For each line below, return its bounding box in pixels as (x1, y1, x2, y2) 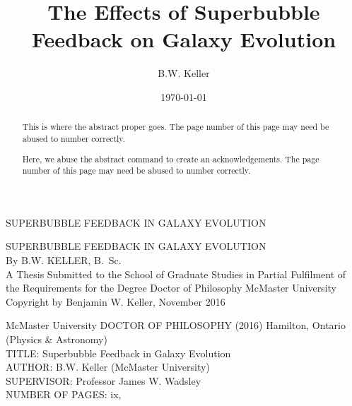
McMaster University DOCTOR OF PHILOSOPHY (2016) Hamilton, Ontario (6, 318, 346, 333)
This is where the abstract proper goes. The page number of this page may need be (22, 121, 329, 133)
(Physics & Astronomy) (6, 331, 107, 346)
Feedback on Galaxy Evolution (31, 25, 336, 54)
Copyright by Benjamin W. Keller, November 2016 (6, 294, 225, 309)
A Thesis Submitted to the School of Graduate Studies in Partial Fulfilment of (6, 266, 346, 281)
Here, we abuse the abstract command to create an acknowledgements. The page (22, 153, 319, 165)
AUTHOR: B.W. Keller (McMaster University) (6, 359, 210, 374)
